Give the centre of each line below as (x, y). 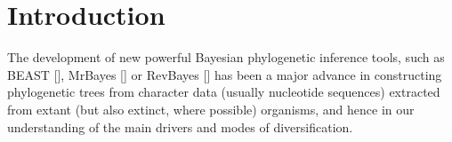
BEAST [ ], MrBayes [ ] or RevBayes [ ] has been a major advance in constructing (225, 74)
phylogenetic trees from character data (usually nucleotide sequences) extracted (224, 92)
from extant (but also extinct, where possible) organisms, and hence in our (211, 109)
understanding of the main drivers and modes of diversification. (180, 126)
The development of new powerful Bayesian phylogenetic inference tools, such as (226, 57)
